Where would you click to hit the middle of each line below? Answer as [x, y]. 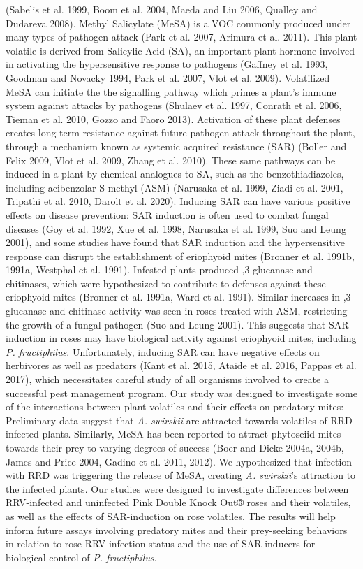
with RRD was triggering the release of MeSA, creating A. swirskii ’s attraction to [181, 475]
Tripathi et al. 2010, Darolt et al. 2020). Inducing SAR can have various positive [178, 201]
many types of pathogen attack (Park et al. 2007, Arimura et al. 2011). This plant [181, 37]
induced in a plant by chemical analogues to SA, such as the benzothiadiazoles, [175, 174]
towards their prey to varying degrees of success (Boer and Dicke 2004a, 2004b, [175, 447]
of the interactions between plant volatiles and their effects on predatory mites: [175, 406]
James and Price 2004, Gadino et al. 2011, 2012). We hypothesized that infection [179, 461]
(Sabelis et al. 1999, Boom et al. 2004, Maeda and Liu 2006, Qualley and [162, 9]
